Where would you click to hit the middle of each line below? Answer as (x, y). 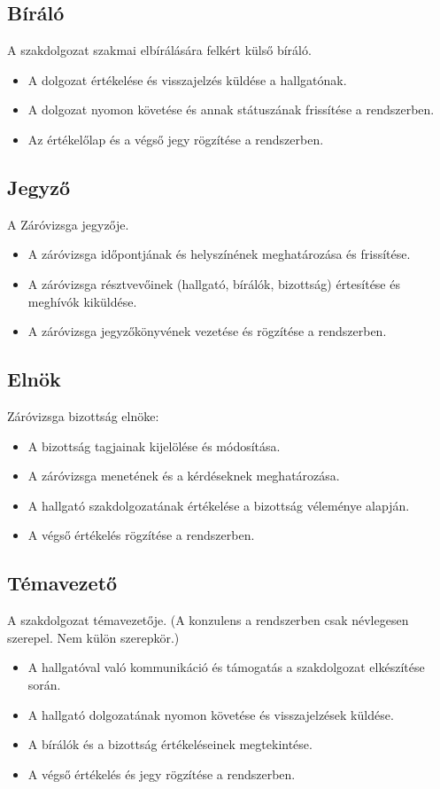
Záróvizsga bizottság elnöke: (83, 415)
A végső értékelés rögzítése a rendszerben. (141, 535)
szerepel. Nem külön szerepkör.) (93, 637)
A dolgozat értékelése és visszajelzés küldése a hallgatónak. (187, 79)
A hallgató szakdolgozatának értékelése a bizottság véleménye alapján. (219, 505)
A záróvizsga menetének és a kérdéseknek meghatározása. (184, 476)
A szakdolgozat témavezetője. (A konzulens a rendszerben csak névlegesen (208, 620)
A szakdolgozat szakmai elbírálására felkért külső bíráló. (159, 50)
